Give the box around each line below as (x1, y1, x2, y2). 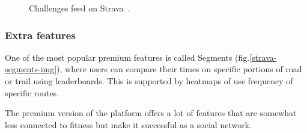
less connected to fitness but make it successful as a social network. (5, 118, 252, 131)
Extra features (5, 27, 76, 42)
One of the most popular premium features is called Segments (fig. (5, 51, 250, 63)
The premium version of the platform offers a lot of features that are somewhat (5, 107, 297, 119)
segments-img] (5, 63, 57, 75)
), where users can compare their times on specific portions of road (56, 63, 302, 75)
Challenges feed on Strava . (29, 2, 130, 14)
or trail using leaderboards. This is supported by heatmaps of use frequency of (5, 75, 293, 87)
